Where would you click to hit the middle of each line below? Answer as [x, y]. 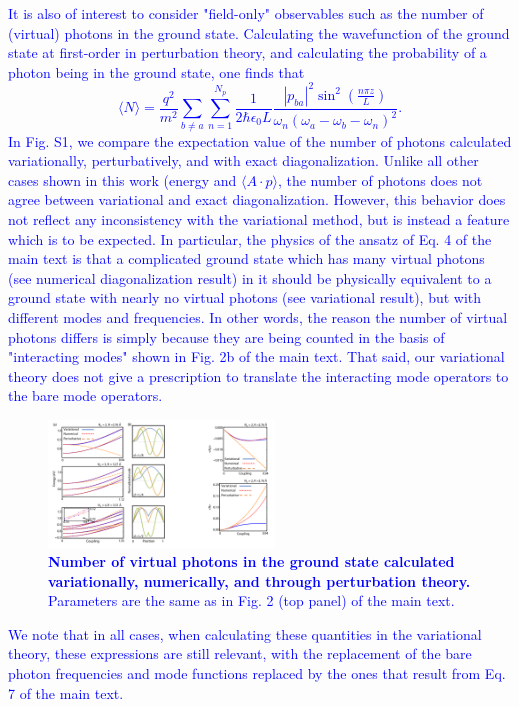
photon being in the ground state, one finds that [156, 71]
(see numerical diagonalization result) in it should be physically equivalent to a [250, 277]
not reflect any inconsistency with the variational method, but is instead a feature [259, 219]
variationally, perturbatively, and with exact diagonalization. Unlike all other [243, 160]
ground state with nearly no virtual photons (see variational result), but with [245, 297]
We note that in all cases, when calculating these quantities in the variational [245, 633]
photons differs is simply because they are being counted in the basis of [226, 336]
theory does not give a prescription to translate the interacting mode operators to [258, 375]
